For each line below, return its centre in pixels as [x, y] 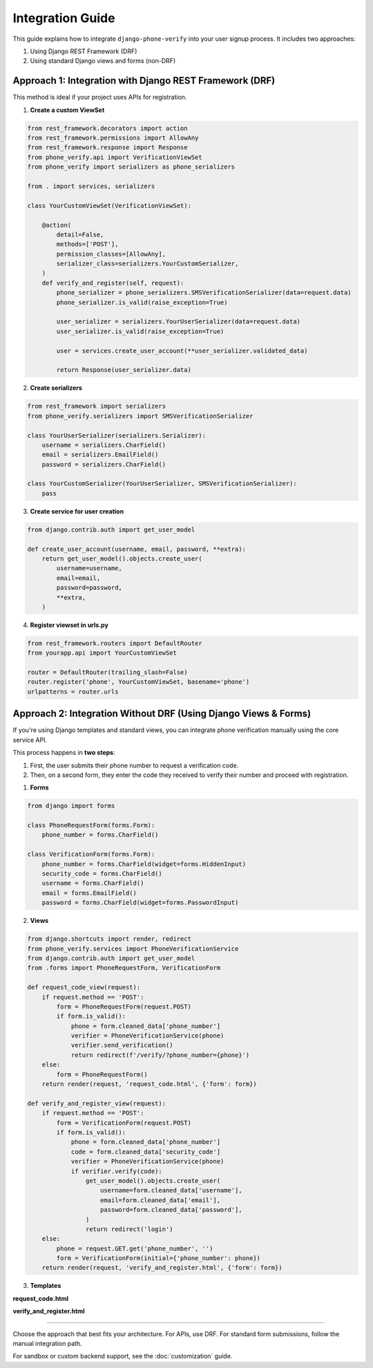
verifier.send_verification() [122, 1045]
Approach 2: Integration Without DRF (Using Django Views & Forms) [162, 714]
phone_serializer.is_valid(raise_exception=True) [142, 302]
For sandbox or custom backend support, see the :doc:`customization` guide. [123, 1356]
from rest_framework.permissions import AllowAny [113, 138]
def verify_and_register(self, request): [113, 283]
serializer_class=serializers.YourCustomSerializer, [147, 264]
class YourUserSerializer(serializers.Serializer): [117, 435]
